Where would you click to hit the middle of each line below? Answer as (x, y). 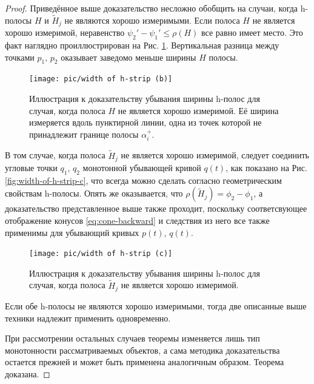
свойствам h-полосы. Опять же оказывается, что (94, 193)
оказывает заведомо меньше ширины (129, 57)
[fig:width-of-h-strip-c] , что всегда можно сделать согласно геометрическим (143, 180)
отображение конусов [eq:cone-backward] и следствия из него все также (137, 220)
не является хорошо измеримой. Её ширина (198, 110)
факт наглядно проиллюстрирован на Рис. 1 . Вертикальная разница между (142, 45)
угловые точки (31, 167)
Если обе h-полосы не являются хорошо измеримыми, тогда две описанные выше (156, 306)
